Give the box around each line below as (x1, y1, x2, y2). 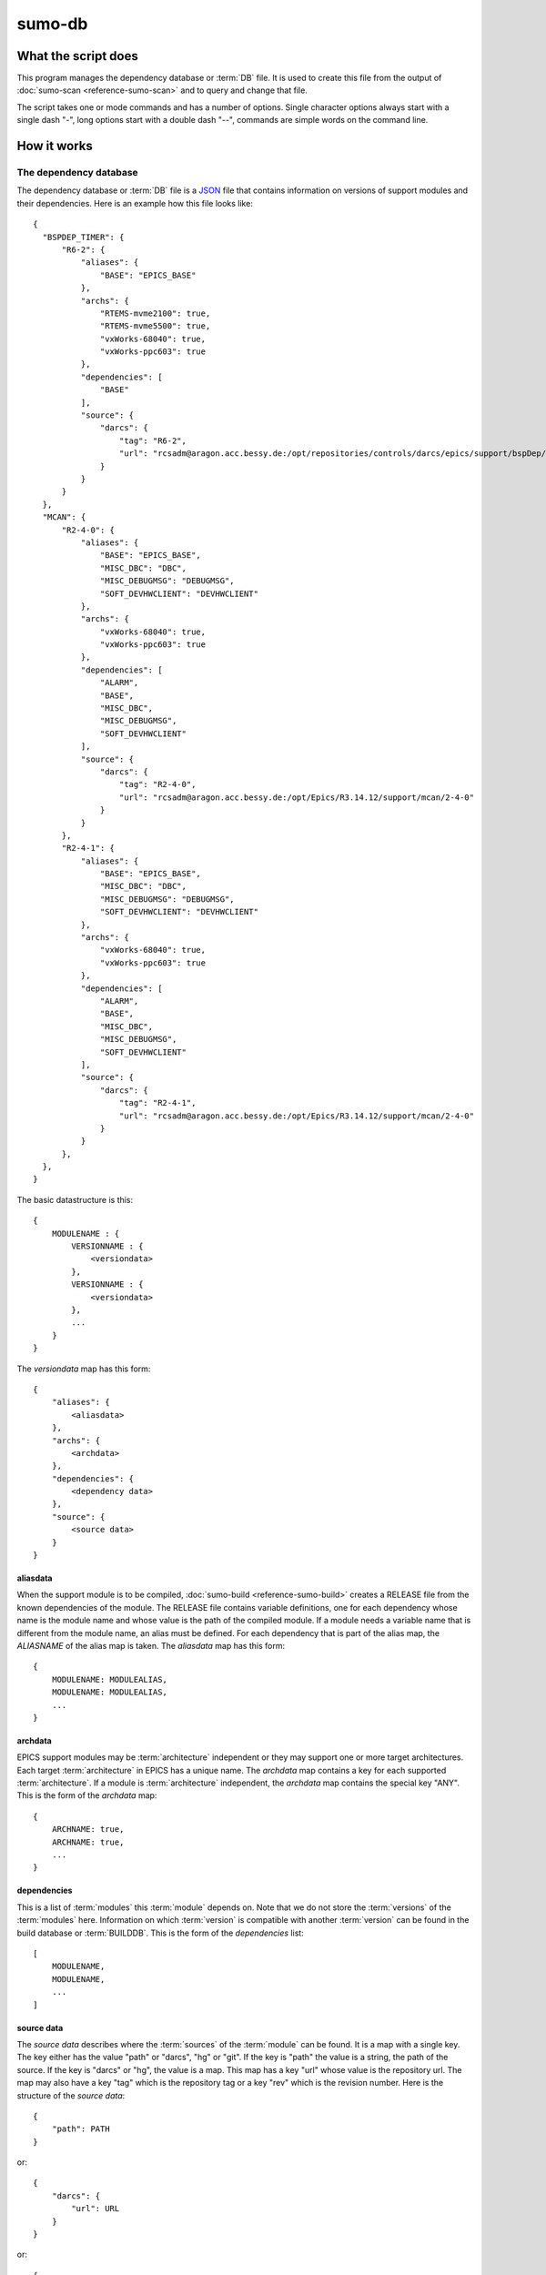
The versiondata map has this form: (16, 1363, 151, 1374)
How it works (16, 138, 93, 154)
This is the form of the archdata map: (16, 1790, 157, 1801)
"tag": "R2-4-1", (118, 1097, 197, 1108)
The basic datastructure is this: (16, 1194, 134, 1205)
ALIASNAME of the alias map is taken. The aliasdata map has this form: (16, 1640, 286, 1651)
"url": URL (71, 2203, 120, 2214)
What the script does (16, 48, 138, 64)
